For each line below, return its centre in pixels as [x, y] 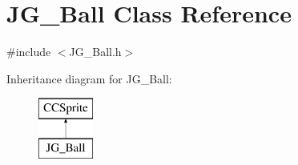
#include [29, 52]
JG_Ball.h [95, 52]
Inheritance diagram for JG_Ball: [89, 78]
